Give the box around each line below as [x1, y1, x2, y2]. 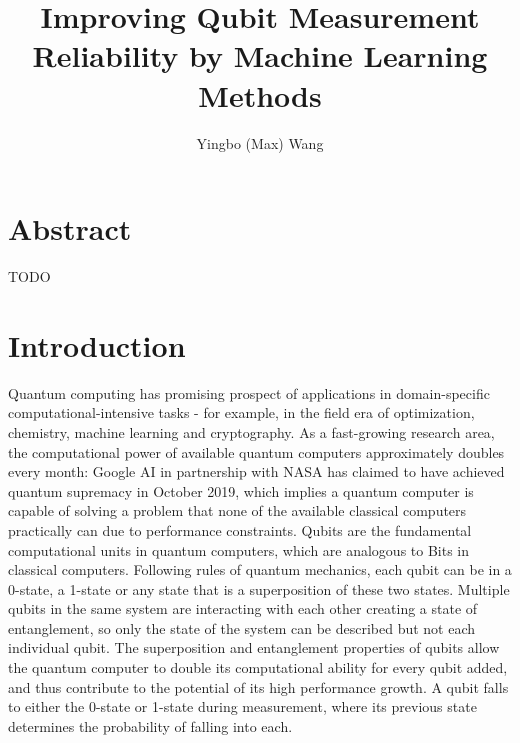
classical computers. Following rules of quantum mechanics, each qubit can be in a [8, 559, 512, 580]
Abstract [8, 208, 132, 249]
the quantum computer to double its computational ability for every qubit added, [8, 657, 508, 678]
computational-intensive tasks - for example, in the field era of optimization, [8, 402, 475, 423]
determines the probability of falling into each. [8, 715, 293, 736]
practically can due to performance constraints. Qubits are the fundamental [8, 519, 472, 540]
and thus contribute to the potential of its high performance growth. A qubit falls [8, 676, 509, 697]
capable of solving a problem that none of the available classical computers [8, 500, 467, 521]
